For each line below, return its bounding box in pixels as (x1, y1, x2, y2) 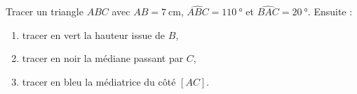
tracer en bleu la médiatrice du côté (22, 75, 176, 88)
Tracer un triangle (6, 4, 83, 19)
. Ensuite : (307, 4, 353, 19)
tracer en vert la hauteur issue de (22, 27, 166, 42)
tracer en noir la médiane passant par (22, 51, 184, 65)
